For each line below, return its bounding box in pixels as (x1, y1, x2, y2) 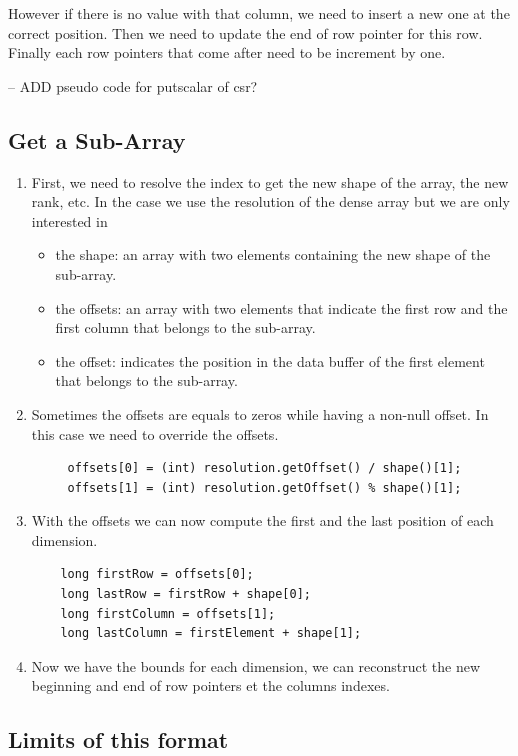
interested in (31, 210, 108, 231)
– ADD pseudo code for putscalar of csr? (8, 75, 258, 96)
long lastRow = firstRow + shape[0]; (60, 587, 311, 602)
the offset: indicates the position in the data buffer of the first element (55, 350, 485, 371)
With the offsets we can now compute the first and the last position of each (31, 510, 494, 531)
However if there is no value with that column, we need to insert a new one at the (8, 3, 510, 23)
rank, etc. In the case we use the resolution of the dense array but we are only (31, 191, 510, 212)
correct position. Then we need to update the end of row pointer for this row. (8, 22, 483, 43)
